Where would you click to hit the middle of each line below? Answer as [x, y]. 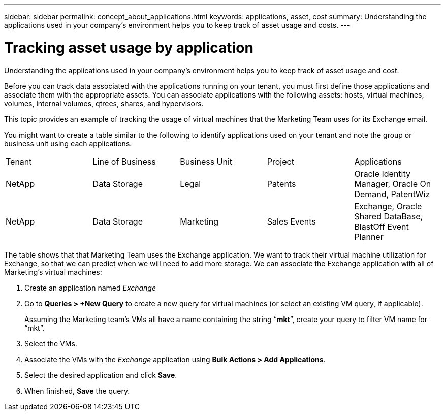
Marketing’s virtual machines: [53, 272]
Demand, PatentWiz [392, 194]
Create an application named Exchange [90, 288]
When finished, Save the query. [77, 391]
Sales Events [291, 221]
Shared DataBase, [389, 216]
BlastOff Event [382, 226]
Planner [369, 236]
